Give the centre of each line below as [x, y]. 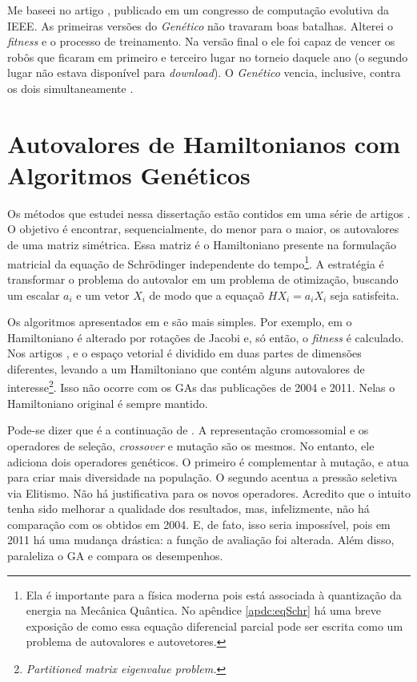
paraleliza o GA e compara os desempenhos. [115, 556]
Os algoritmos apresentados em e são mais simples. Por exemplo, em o [180, 322]
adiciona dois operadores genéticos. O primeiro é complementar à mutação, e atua [208, 461]
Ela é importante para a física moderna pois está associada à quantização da [214, 594]
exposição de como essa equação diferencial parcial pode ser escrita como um [215, 626]
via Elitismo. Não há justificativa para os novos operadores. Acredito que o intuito [209, 492]
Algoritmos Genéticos [129, 174]
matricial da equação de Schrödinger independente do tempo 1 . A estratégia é [196, 262]
